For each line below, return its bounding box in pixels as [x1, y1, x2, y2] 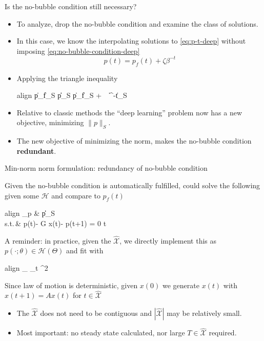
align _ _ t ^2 [5, 263, 48, 273]
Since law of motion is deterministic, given [5, 279, 138, 290]
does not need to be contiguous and [40, 308, 152, 318]
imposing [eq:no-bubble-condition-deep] [16, 45, 140, 56]
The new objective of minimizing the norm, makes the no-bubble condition [16, 135, 252, 146]
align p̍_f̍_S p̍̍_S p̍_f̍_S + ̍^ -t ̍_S [16, 90, 127, 101]
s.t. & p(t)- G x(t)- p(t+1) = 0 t [5, 218, 107, 229]
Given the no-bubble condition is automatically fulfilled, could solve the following [5, 180, 260, 191]
